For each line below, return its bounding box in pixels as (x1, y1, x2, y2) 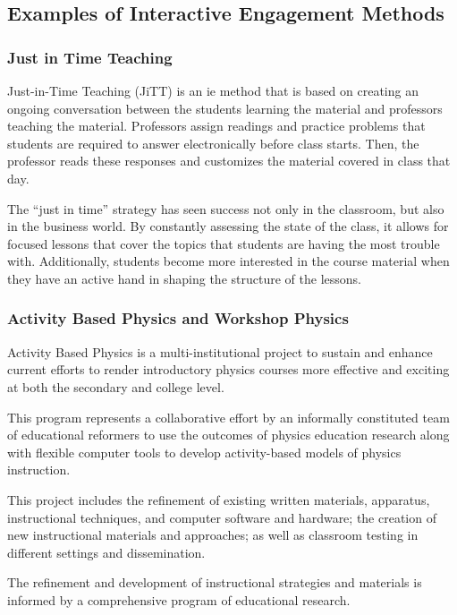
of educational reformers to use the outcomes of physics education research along (7, 425, 450, 444)
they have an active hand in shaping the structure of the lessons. (7, 269, 361, 287)
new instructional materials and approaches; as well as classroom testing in (7, 525, 419, 544)
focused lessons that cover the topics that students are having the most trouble (7, 234, 440, 252)
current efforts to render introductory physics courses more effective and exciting (7, 360, 450, 379)
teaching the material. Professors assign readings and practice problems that (7, 116, 426, 135)
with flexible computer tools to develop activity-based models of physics (7, 442, 402, 461)
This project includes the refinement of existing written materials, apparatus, (7, 490, 430, 508)
